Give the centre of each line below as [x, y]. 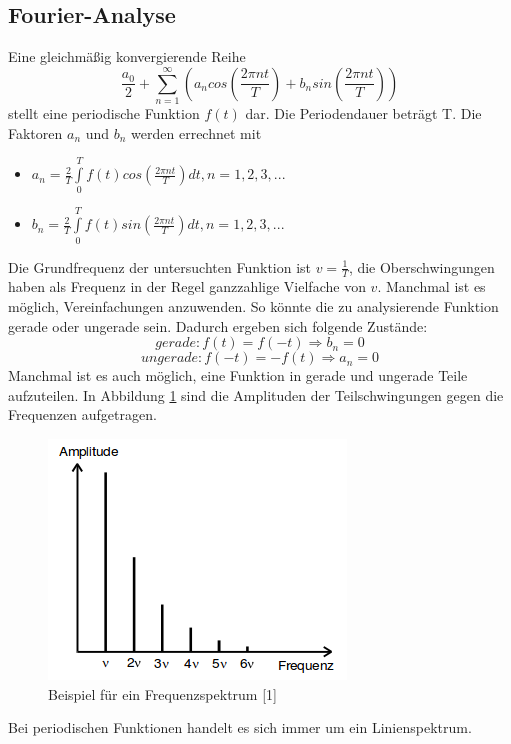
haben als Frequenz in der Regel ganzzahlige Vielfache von [187, 286]
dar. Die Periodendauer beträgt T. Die [363, 113]
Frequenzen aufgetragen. [82, 414]
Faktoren [35, 132]
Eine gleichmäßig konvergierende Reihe [127, 56]
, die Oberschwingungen [421, 266]
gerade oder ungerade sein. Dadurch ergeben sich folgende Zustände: [218, 325]
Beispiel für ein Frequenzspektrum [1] [162, 693]
